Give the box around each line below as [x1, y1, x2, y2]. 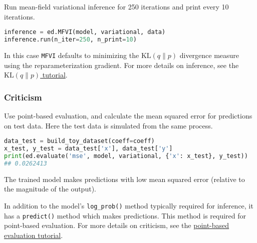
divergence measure [179, 49, 239, 60]
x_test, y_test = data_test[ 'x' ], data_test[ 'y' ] [4, 145, 173, 152]
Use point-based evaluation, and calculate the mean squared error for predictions [4, 110, 252, 120]
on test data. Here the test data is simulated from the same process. [4, 120, 213, 130]
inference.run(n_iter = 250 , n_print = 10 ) [4, 36, 137, 43]
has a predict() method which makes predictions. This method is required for [4, 210, 246, 220]
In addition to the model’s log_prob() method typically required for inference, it [4, 200, 253, 210]
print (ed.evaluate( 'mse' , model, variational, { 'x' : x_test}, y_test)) [4, 152, 248, 159]
